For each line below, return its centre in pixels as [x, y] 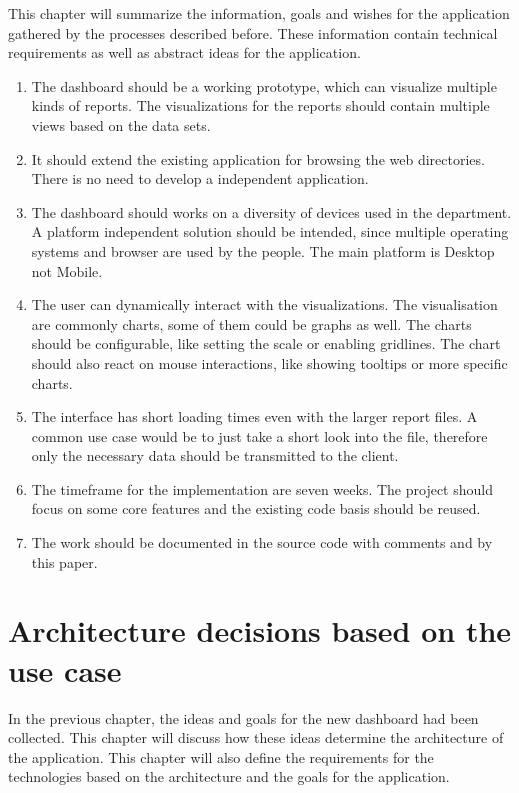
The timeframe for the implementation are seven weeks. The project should [262, 488]
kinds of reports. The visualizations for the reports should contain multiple [260, 105]
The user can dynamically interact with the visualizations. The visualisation [264, 304]
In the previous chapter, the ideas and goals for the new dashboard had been [243, 717]
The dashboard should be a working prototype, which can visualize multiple [264, 85]
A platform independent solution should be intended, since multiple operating [270, 231]
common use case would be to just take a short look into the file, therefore [259, 435]
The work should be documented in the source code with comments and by [262, 542]
